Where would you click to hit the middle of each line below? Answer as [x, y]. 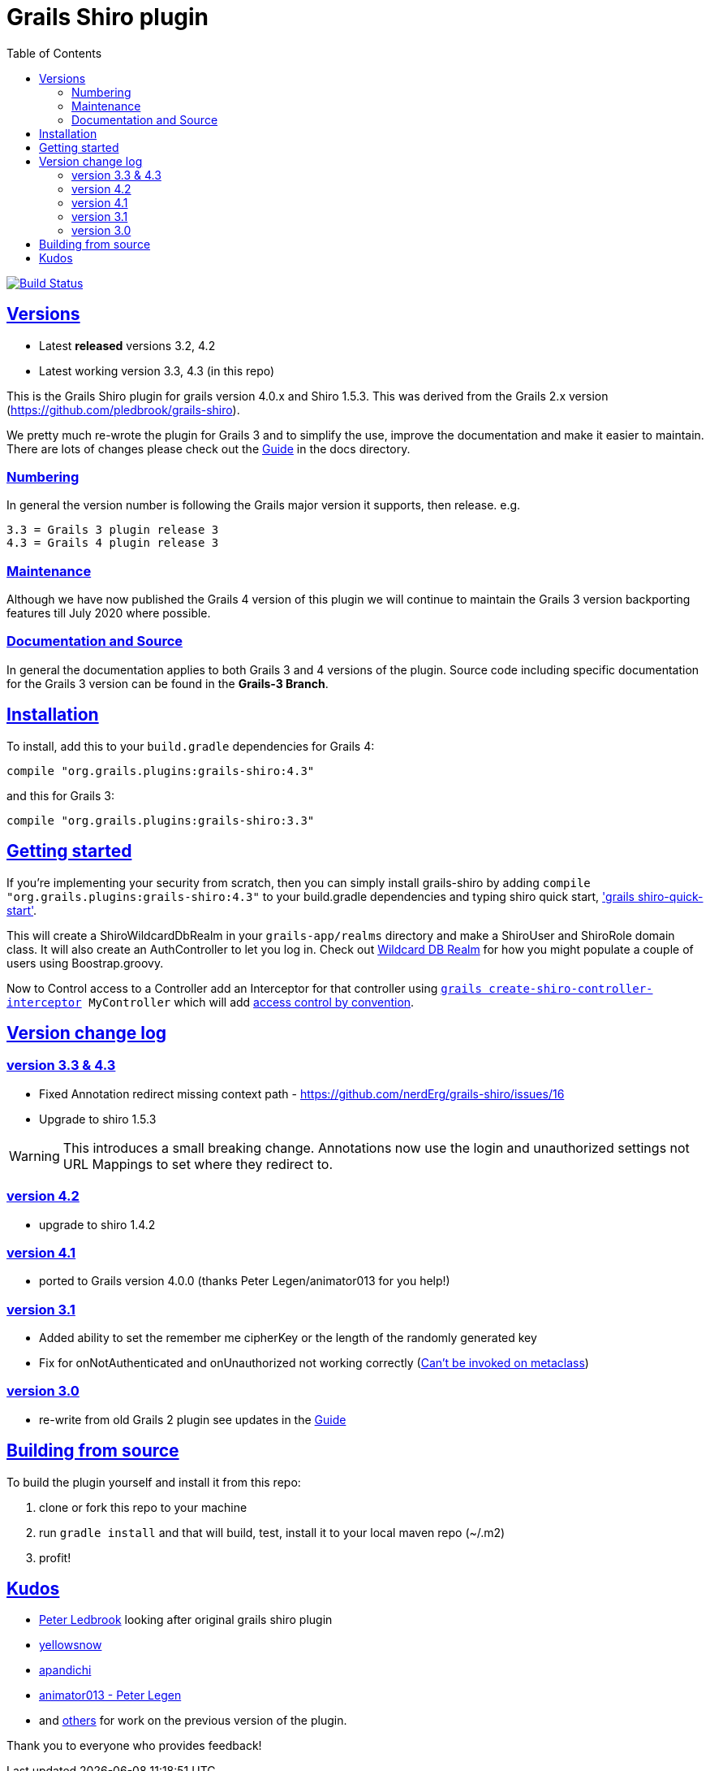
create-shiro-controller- [571, 988]
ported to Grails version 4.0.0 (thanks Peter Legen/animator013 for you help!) [245, 1281]
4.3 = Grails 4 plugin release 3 [113, 543]
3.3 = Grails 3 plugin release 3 [113, 530]
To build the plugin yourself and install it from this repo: [154, 1482]
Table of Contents [54, 53]
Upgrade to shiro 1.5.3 [98, 1119]
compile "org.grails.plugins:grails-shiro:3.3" [161, 820]
